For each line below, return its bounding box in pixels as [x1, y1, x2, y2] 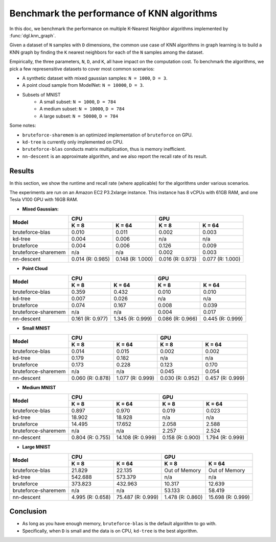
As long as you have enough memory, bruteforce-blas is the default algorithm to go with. [22, 521, 217, 527]
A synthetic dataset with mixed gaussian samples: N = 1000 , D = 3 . [22, 75, 168, 81]
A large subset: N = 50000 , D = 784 [39, 113, 119, 119]
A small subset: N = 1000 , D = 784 [39, 99, 116, 105]
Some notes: [9, 123, 36, 129]
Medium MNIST [22, 385, 56, 391]
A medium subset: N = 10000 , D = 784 [39, 106, 125, 112]
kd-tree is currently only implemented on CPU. [22, 139, 124, 145]
